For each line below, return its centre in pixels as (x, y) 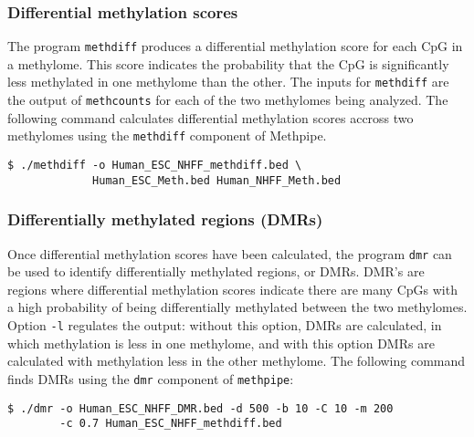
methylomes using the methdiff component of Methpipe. (167, 135)
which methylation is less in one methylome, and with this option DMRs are (221, 343)
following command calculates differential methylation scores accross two (211, 117)
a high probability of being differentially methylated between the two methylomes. (237, 307)
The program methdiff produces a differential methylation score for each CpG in (235, 46)
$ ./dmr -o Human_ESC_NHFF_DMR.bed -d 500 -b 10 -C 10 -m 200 (200, 408)
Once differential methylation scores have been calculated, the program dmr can (230, 253)
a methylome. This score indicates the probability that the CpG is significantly (228, 63)
